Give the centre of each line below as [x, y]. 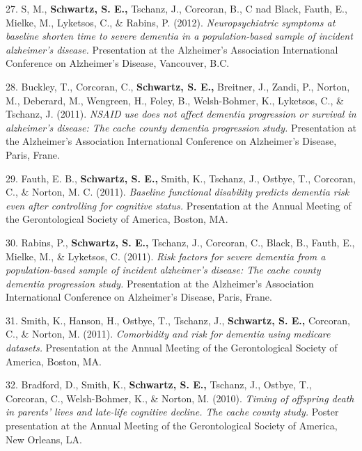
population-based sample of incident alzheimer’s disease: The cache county [163, 270]
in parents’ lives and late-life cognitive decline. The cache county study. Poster [172, 412]
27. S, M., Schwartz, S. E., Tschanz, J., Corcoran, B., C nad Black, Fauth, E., [176, 8]
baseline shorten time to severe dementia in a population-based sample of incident [179, 36]
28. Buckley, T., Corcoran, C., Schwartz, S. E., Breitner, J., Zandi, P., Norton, [178, 86]
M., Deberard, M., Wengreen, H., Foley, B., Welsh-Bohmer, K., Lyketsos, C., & [175, 100]
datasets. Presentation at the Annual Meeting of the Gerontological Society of [172, 348]
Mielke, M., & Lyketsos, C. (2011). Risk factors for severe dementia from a [166, 256]
